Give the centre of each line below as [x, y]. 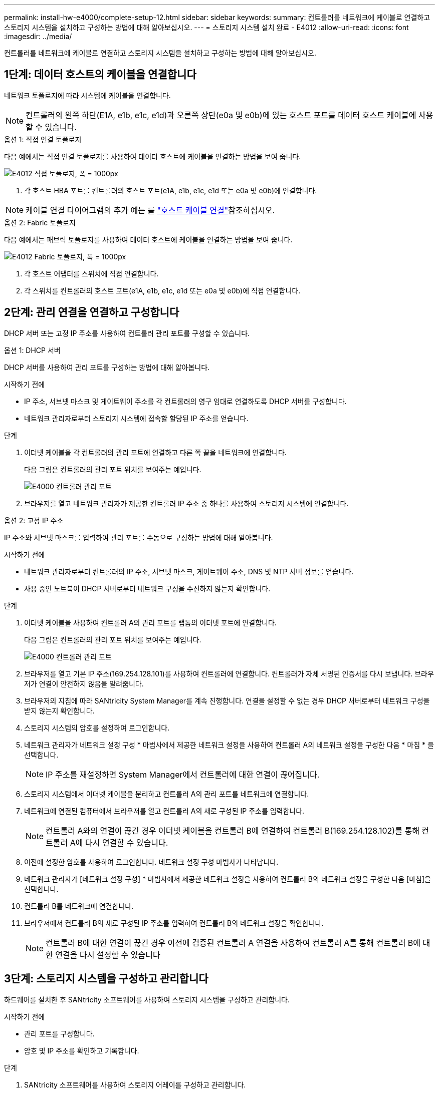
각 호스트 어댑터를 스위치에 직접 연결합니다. [91, 273]
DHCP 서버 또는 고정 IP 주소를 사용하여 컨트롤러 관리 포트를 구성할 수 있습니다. [127, 333]
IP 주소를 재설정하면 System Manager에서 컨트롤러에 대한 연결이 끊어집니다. [183, 774]
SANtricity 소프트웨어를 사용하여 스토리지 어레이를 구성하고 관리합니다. [135, 1084]
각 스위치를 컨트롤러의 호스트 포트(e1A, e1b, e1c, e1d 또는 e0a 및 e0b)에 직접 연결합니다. [162, 290]
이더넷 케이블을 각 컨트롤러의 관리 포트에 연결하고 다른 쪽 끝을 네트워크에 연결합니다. [155, 452]
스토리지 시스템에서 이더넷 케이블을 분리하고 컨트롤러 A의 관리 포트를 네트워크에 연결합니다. [167, 794]
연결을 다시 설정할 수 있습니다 [108, 955]
